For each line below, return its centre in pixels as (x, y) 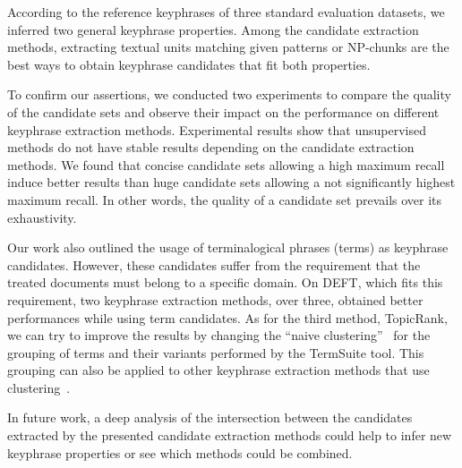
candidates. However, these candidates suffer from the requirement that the (214, 264)
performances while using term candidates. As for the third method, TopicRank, (227, 317)
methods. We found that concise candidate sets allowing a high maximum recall (226, 164)
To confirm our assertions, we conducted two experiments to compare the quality (229, 94)
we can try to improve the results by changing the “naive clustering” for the (219, 335)
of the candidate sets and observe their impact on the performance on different (223, 111)
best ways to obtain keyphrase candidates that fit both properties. (189, 64)
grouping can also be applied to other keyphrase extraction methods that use (218, 370)
